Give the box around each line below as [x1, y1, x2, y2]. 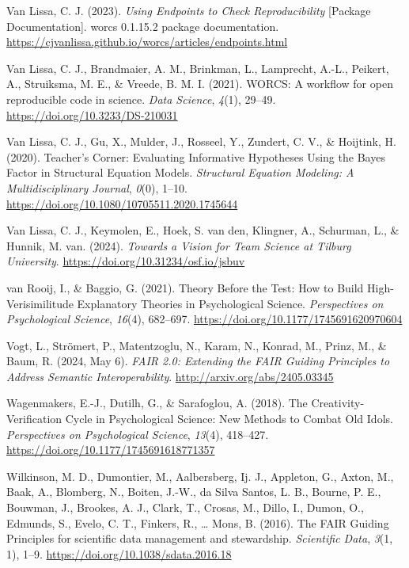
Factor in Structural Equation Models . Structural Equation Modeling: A [6, 164, 354, 181]
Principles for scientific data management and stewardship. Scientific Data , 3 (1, [6, 530, 393, 547]
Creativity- [311, 395, 365, 411]
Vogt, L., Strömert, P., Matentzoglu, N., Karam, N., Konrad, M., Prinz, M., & [6, 337, 387, 353]
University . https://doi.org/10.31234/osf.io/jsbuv [6, 253, 245, 269]
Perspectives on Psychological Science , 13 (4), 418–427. [6, 425, 269, 442]
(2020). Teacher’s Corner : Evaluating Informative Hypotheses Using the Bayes [6, 148, 385, 165]
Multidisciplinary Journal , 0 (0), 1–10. [6, 179, 187, 196]
